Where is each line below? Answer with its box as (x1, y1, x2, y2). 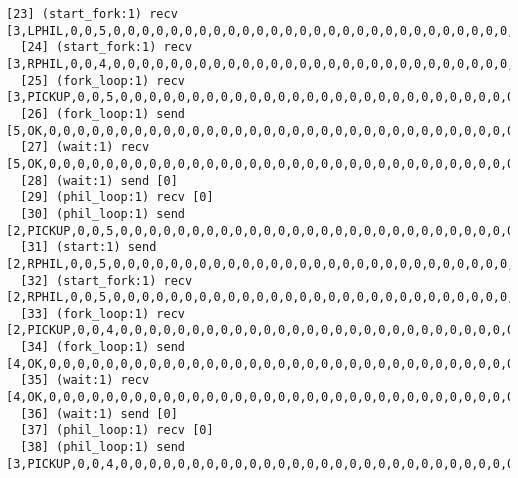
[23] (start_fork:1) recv (6, 7, 178, 21)
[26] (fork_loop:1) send (20, 106, 185, 121)
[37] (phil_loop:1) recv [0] (20, 423, 214, 438)
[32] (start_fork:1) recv (20, 273, 193, 288)
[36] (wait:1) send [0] (20, 406, 178, 421)
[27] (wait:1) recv (20, 140, 150, 155)
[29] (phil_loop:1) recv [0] (20, 190, 214, 205)
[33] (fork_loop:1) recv (20, 306, 185, 321)
